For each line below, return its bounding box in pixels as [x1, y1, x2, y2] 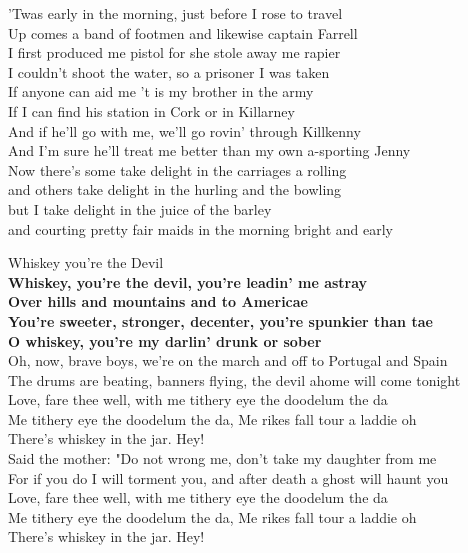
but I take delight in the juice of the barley [8, 198, 272, 219]
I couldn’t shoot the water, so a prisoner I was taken [8, 61, 330, 82]
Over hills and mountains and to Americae [8, 291, 308, 312]
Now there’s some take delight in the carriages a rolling [8, 159, 347, 180]
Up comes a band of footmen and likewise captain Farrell [8, 22, 358, 43]
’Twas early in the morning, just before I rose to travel [8, 3, 343, 23]
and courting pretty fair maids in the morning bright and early [8, 218, 393, 239]
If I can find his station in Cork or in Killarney [8, 100, 295, 121]
